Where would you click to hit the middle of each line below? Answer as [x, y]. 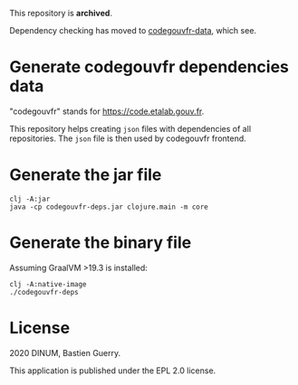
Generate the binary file [101, 243]
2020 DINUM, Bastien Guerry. [65, 352]
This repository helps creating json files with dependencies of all [130, 128]
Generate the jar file [86, 175]
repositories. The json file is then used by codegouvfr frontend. [128, 138]
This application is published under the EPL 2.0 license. [113, 371]
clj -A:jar [30, 199]
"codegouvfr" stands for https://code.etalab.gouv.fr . [107, 111]
